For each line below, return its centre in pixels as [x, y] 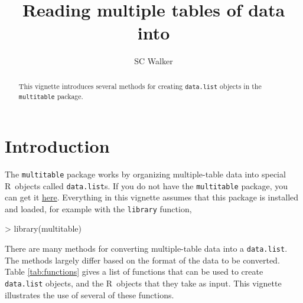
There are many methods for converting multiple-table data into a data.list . [146, 248]
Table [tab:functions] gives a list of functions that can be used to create [134, 271]
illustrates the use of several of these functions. [89, 294]
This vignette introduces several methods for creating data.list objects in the [140, 86]
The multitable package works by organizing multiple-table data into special [145, 174]
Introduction [57, 145]
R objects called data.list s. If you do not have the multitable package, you [146, 185]
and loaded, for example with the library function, [98, 208]
